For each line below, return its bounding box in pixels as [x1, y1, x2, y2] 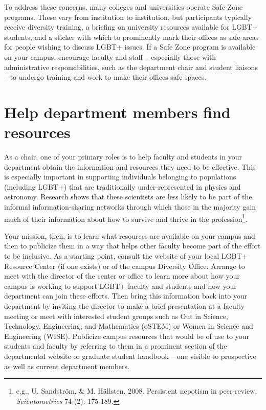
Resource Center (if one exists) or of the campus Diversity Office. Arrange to [4, 260, 245, 271]
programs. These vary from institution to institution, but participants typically [4, 11, 252, 22]
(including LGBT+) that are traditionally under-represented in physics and [4, 181, 241, 192]
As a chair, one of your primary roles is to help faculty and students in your [4, 151, 242, 162]
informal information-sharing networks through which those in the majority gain [4, 201, 256, 212]
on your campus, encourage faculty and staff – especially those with [4, 51, 216, 62]
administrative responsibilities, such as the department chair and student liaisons [4, 61, 258, 72]
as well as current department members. [4, 360, 129, 371]
